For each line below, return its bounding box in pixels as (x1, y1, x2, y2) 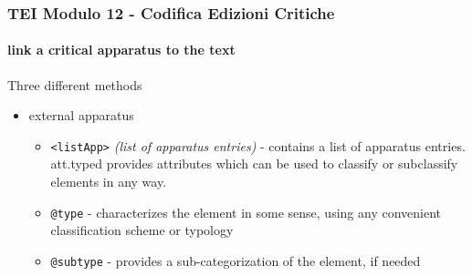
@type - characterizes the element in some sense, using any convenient (50, 202, 441, 221)
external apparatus (28, 106, 134, 125)
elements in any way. (50, 172, 167, 191)
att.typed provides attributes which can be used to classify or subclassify (50, 154, 458, 173)
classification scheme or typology (50, 220, 234, 240)
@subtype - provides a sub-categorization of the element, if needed (50, 250, 421, 270)
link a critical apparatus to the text (7, 40, 236, 59)
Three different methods (7, 75, 142, 94)
